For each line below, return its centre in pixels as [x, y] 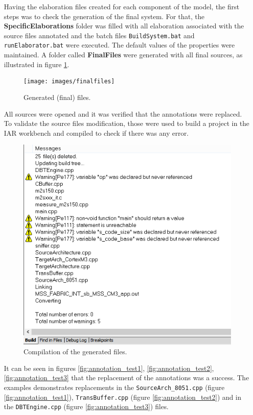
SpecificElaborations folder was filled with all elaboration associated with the [124, 26]
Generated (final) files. [57, 97]
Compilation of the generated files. [75, 352]
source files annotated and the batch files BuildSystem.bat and [99, 35]
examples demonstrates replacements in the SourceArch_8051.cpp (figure [114, 387]
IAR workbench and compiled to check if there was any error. [96, 133]
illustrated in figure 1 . [37, 64]
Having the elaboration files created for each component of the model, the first [122, 6]
